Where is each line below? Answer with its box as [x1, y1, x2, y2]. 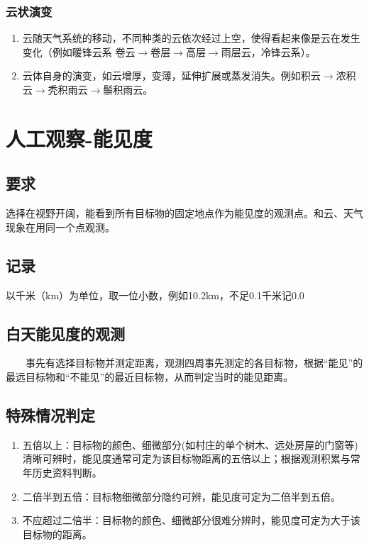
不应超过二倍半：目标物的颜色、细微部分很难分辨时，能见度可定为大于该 [22, 513, 360, 528]
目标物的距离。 [22, 526, 92, 541]
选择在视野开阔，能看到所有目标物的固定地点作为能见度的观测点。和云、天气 [6, 206, 363, 221]
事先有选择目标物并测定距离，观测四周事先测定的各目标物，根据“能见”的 [25, 355, 363, 370]
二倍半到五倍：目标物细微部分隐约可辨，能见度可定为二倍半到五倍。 [22, 489, 341, 503]
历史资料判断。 [32, 464, 102, 479]
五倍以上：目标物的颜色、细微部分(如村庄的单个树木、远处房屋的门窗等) [22, 437, 358, 452]
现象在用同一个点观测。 [6, 219, 115, 234]
